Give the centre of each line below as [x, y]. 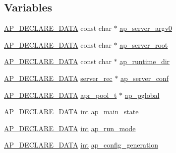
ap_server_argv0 [146, 28]
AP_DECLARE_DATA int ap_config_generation [81, 145]
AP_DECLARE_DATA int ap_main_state [71, 112]
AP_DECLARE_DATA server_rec [58, 78]
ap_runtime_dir [145, 61]
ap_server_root [144, 44]
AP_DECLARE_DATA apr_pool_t [60, 95]
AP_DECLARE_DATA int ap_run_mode [70, 128]
